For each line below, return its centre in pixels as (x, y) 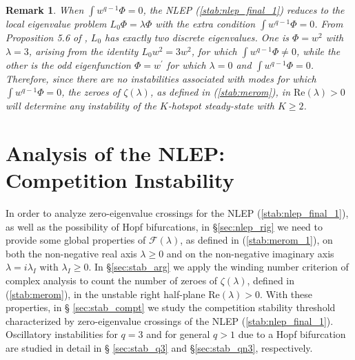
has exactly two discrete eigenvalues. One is (197, 37)
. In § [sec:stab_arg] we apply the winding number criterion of (219, 267)
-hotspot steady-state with (221, 106)
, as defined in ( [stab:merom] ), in (220, 92)
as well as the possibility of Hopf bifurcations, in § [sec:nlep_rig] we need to (164, 226)
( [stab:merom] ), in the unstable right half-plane (105, 294)
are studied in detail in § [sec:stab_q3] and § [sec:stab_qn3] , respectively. (159, 348)
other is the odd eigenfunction (68, 64)
